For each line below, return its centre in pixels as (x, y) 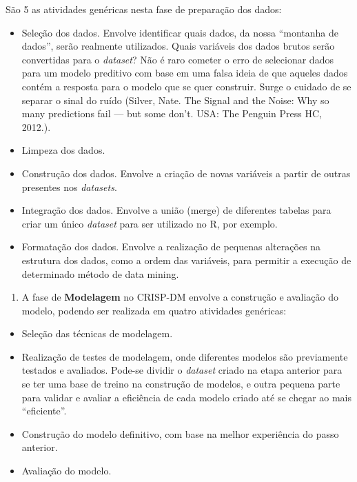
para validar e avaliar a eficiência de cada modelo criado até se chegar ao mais (187, 397)
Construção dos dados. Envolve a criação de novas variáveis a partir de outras (186, 173)
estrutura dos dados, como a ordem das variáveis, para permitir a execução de (186, 260)
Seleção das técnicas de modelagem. (97, 333)
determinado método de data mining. (100, 273)
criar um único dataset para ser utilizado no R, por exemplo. (150, 223)
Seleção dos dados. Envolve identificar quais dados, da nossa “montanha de (180, 32)
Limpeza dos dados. (63, 150)
